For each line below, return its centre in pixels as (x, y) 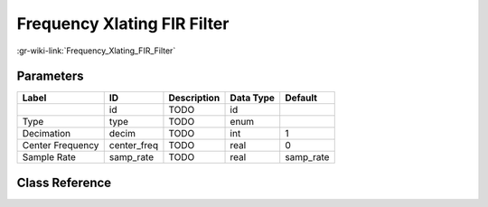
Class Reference (64, 182)
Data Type (253, 98)
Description (194, 98)
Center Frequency (61, 146)
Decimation (47, 134)
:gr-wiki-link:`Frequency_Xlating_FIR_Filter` (96, 51)
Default (301, 98)
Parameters (50, 76)
